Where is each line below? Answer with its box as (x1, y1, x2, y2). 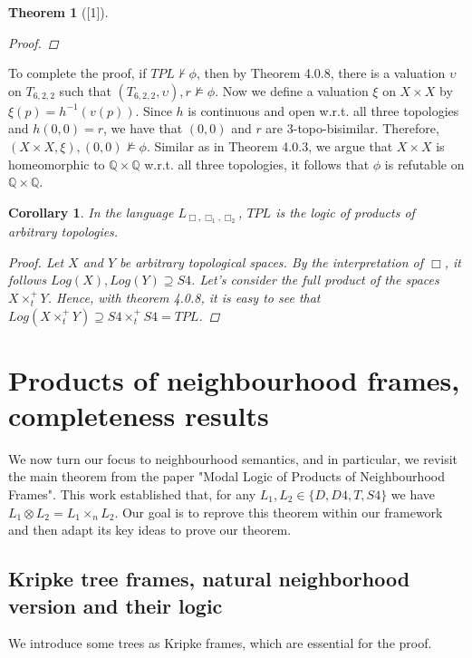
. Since (135, 101, 172, 120)
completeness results (8, 396, 269, 433)
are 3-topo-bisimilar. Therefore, (265, 119, 439, 138)
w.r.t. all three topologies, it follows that (144, 154, 370, 173)
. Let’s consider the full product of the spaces (191, 270, 439, 289)
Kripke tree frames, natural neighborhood (8, 565, 410, 593)
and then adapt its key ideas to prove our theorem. (8, 520, 292, 539)
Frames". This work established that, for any (8, 485, 256, 504)
